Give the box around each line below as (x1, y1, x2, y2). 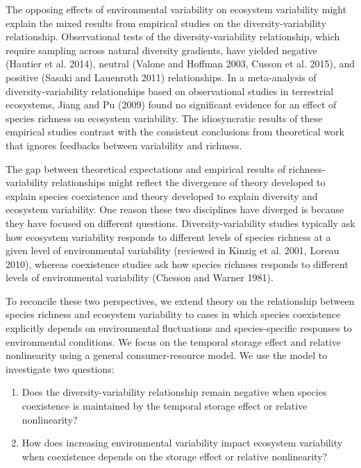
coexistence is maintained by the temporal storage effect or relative (22, 399, 308, 413)
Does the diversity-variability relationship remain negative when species (22, 385, 327, 399)
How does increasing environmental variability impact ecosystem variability (22, 435, 343, 450)
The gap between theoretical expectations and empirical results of (6, 161, 286, 176)
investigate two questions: (6, 361, 115, 376)
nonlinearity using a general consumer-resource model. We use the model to (6, 348, 328, 362)
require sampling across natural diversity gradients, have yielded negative (6, 42, 317, 57)
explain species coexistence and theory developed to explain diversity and (6, 188, 318, 203)
